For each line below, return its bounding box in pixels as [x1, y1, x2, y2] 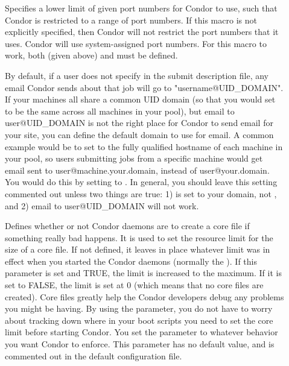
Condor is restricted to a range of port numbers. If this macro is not [5, 13, 257, 26]
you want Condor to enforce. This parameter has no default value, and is [5, 338, 275, 350]
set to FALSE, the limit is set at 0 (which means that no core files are [5, 279, 264, 291]
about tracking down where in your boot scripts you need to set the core [5, 314, 273, 326]
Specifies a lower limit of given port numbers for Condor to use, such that [5, 2, 278, 14]
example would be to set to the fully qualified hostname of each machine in [5, 140, 283, 153]
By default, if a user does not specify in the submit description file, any [5, 69, 269, 81]
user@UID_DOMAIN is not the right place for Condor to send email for [5, 116, 273, 129]
